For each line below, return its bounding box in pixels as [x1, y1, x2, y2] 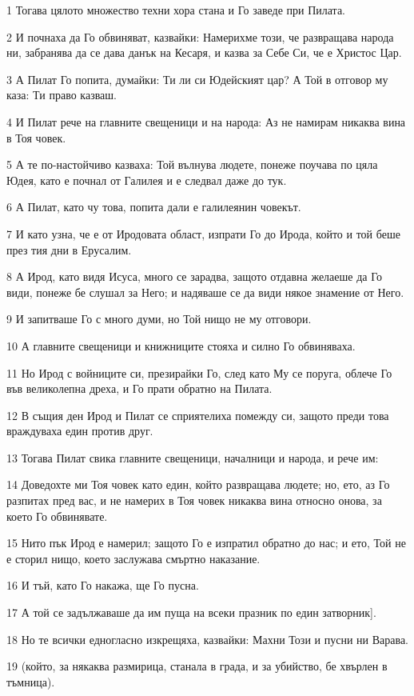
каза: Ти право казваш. [6, 86, 117, 103]
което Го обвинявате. [6, 507, 108, 524]
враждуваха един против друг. [6, 422, 153, 439]
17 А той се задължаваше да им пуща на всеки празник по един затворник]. [6, 604, 376, 621]
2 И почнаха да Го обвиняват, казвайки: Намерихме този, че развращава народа [6, 28, 394, 45]
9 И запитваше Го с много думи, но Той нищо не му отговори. [6, 310, 312, 327]
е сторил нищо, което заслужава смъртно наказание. [6, 550, 261, 566]
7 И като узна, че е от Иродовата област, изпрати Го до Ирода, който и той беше [6, 225, 400, 242]
